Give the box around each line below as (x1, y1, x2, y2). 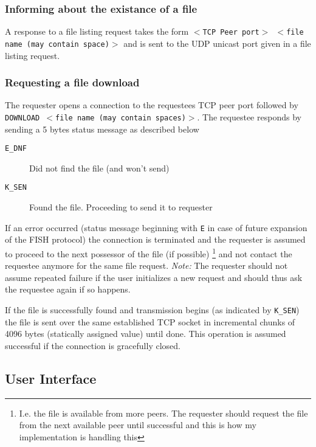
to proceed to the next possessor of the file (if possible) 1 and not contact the (5, 245, 292, 260)
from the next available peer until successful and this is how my (19, 418, 256, 431)
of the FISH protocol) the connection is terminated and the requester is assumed (5, 233, 306, 246)
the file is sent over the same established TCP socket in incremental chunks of (5, 315, 295, 328)
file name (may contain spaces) (55, 113, 186, 122)
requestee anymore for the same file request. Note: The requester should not (5, 259, 288, 272)
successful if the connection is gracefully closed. (5, 339, 180, 352)
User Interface (5, 369, 97, 387)
